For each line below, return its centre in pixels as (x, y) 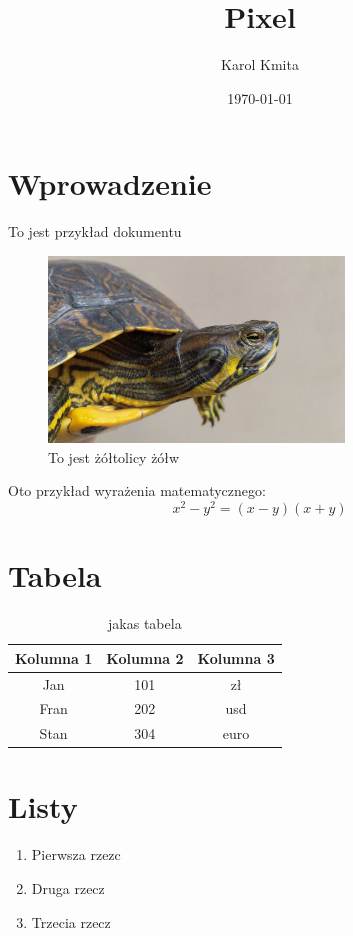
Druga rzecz (68, 888)
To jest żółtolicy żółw (114, 456)
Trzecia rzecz (71, 921)
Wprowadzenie (110, 183)
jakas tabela (145, 623)
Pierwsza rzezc (76, 854)
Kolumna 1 (54, 657)
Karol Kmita (260, 64)
